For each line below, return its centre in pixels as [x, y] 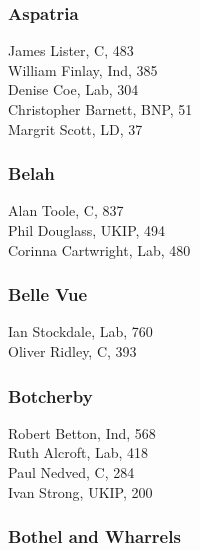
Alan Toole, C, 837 [66, 210]
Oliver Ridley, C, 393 [72, 351]
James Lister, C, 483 [71, 50]
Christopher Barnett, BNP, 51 [100, 109]
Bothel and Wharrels [94, 536]
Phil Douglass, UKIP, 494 [87, 230]
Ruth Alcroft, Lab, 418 [78, 452]
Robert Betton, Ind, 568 [82, 432]
